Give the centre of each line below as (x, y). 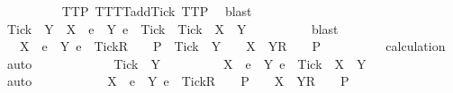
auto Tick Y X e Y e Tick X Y (186, 63)
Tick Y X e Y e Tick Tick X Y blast (172, 28)
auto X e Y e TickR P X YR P (178, 81)
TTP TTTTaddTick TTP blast (157, 11)
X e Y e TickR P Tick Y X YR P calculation (232, 46)
